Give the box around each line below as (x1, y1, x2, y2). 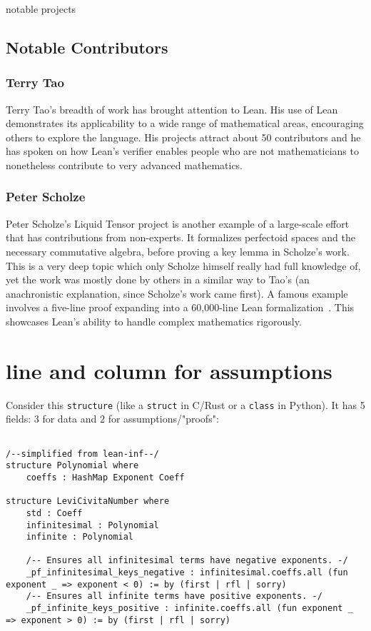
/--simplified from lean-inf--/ (6, 448, 159, 459)
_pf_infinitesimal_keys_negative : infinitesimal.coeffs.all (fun (26, 567, 348, 578)
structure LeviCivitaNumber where (6, 496, 170, 507)
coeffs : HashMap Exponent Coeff (26, 472, 185, 483)
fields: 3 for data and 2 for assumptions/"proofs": (6, 411, 219, 426)
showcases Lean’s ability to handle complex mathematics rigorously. (6, 313, 302, 328)
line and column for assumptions (6, 355, 332, 385)
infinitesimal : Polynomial (26, 520, 159, 530)
